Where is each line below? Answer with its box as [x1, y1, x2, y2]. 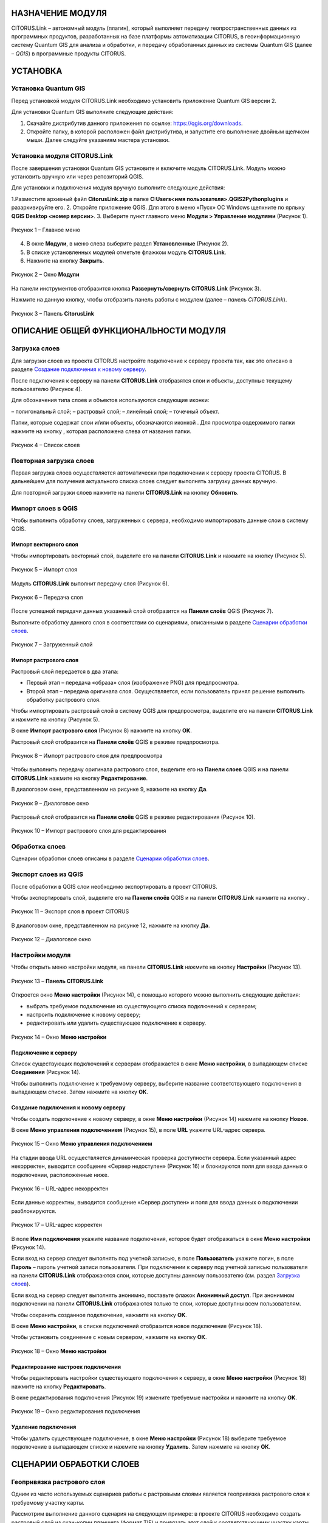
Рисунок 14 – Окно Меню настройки [11, 1033, 107, 1041]
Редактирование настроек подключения [11, 1363, 121, 1370]
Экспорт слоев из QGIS [11, 870, 83, 878]
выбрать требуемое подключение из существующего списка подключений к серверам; [26, 1002, 257, 1009]
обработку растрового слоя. [26, 696, 101, 704]
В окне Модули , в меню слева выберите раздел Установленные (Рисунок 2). [26, 240, 229, 247]
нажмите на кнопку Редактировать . [11, 1383, 106, 1390]
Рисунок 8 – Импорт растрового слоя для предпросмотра [11, 752, 163, 759]
